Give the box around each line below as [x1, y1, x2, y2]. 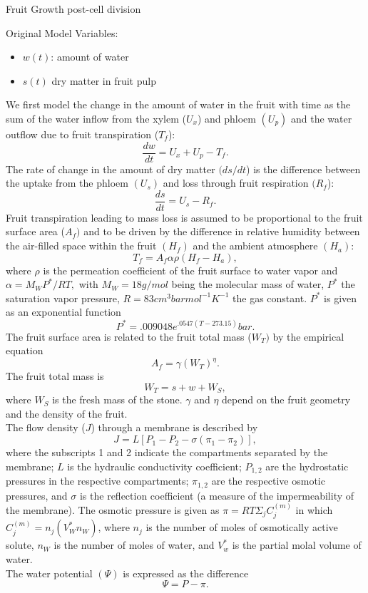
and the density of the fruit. [6, 406, 128, 421]
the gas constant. [232, 290, 307, 305]
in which [295, 502, 333, 517]
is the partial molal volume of [232, 537, 362, 552]
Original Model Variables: [6, 25, 118, 40]
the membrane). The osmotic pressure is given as [6, 502, 220, 517]
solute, [6, 537, 34, 552]
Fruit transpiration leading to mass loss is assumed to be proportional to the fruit [6, 210, 363, 225]
